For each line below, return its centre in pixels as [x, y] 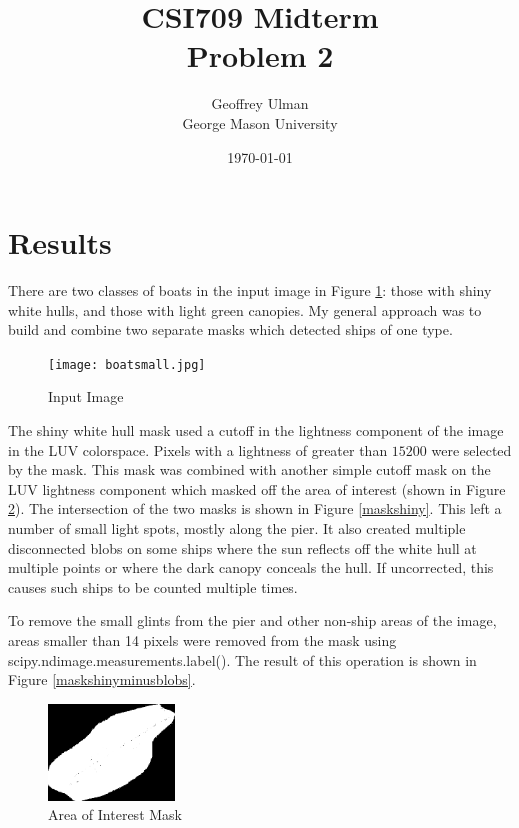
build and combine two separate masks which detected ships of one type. [230, 329]
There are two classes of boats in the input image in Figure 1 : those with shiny [250, 290]
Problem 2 [260, 55]
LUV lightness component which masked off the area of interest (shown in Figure [257, 488]
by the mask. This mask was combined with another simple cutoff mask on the [249, 469]
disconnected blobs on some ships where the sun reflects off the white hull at [242, 547]
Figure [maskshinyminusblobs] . [102, 679]
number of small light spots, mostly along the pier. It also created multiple [237, 528]
